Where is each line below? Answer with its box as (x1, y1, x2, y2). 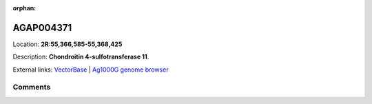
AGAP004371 (12, 21, 72, 34)
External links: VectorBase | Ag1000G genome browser (12, 65, 169, 74)
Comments (12, 83, 51, 92)
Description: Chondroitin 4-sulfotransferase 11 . (12, 52, 149, 61)
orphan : (12, 4, 37, 12)
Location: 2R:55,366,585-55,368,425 (12, 40, 123, 48)
